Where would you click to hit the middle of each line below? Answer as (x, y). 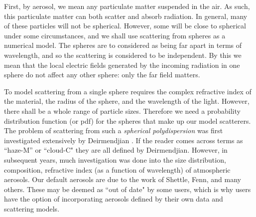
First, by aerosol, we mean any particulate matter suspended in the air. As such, (127, 6)
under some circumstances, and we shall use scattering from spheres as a (115, 35)
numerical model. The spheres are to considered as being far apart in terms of (123, 45)
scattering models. (32, 208)
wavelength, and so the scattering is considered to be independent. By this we (123, 55)
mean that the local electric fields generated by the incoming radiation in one (122, 65)
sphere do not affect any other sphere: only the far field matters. (102, 75)
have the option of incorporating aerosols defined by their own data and (114, 199)
